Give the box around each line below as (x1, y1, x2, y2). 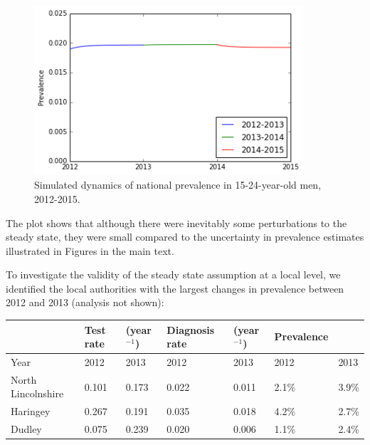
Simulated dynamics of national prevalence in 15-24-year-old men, (34, 177, 322, 192)
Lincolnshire (11, 386, 64, 401)
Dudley (11, 422, 42, 436)
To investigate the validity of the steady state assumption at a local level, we (6, 267, 341, 282)
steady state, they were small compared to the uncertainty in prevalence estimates (6, 229, 364, 244)
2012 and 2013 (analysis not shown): (6, 295, 164, 310)
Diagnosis (166, 322, 215, 337)
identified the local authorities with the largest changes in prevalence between (6, 281, 344, 295)
